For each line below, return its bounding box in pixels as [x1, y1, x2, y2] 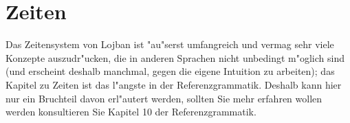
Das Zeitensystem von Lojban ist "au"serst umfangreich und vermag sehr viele [6, 37, 334, 52]
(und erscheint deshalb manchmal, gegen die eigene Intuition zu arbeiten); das [6, 64, 335, 78]
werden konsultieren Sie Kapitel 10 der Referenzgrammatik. [6, 104, 256, 119]
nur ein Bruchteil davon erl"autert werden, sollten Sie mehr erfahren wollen [6, 91, 322, 105]
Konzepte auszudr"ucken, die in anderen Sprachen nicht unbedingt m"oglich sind [6, 50, 345, 65]
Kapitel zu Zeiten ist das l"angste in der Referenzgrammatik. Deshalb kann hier [6, 77, 342, 91]
